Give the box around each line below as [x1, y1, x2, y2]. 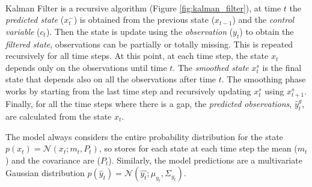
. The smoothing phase [221, 73, 306, 85]
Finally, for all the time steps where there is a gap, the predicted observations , [5, 97, 292, 110]
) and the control [232, 13, 295, 26]
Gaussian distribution [5, 167, 85, 179]
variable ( [5, 25, 40, 37]
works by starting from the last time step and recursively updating [5, 84, 251, 97]
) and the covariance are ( [5, 153, 100, 166]
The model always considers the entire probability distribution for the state [5, 130, 283, 143]
